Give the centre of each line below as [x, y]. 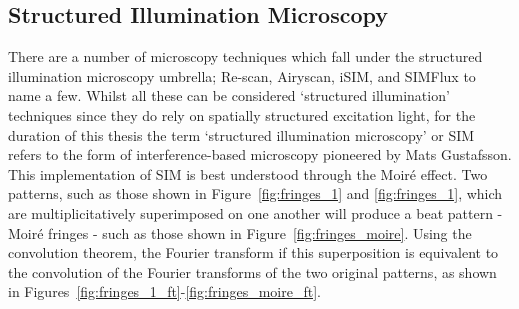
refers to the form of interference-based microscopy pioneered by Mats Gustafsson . [260, 154]
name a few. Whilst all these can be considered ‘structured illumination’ [229, 95]
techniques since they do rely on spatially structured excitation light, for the [242, 114]
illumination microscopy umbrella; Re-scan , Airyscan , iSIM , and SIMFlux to [242, 75]
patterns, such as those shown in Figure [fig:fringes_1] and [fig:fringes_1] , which [255, 193]
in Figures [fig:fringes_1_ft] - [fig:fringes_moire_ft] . [164, 291]
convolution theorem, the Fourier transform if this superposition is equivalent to [253, 252]
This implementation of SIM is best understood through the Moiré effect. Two [248, 173]
